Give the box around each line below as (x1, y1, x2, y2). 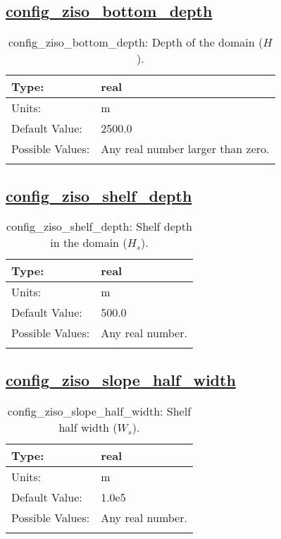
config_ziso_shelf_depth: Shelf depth (6, 218, 192, 235)
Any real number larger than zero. (101, 140, 270, 157)
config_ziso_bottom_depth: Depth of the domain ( (8, 34, 263, 51)
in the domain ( (50, 234, 127, 251)
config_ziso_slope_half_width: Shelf (7, 402, 192, 419)
